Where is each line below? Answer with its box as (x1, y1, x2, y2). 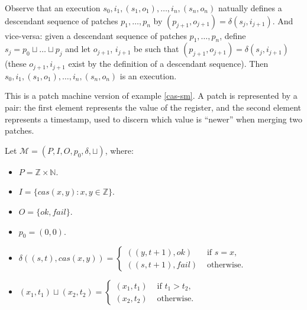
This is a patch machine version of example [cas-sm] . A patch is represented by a (5, 89, 298, 102)
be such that (134, 43, 179, 55)
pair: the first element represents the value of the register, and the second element (5, 101, 302, 114)
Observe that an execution (5, 2, 101, 14)
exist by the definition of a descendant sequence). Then (68, 57, 269, 70)
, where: (105, 144, 134, 156)
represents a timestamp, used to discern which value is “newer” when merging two (5, 112, 303, 125)
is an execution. (119, 69, 177, 82)
